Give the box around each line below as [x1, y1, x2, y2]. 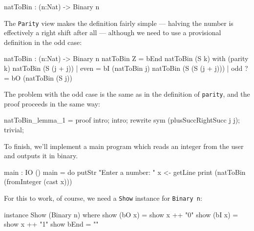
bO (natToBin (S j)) [11, 72, 72, 83]
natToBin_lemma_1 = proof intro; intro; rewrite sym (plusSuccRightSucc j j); [4, 115, 240, 125]
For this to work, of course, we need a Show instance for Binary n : [4, 193, 202, 203]
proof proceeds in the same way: [4, 98, 100, 108]
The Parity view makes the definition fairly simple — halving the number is [4, 18, 233, 28]
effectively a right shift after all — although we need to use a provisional [4, 27, 221, 38]
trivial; [4, 125, 24, 135]
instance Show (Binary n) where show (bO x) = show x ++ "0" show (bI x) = [4, 209, 238, 219]
